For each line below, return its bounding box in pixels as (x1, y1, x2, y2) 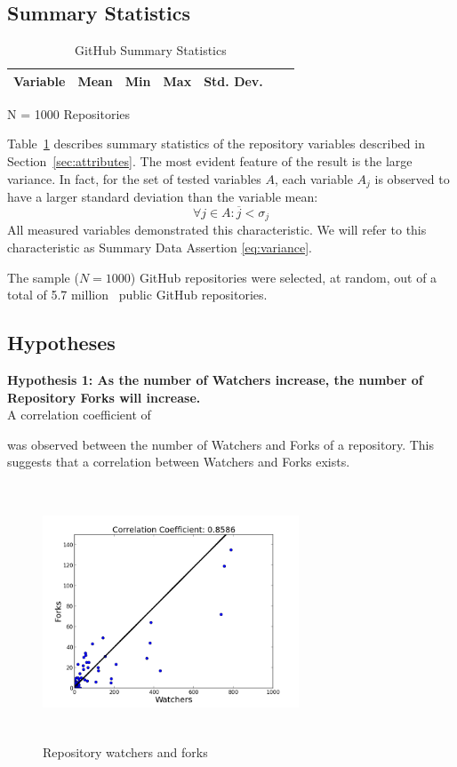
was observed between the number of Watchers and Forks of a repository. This (7, 435, 434, 453)
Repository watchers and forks (43, 742, 208, 761)
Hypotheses (7, 329, 116, 356)
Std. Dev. (204, 71, 263, 90)
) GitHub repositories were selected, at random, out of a (130, 268, 437, 286)
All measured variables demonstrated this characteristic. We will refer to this (7, 220, 427, 239)
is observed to (374, 169, 450, 188)
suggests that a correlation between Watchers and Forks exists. (7, 452, 350, 471)
